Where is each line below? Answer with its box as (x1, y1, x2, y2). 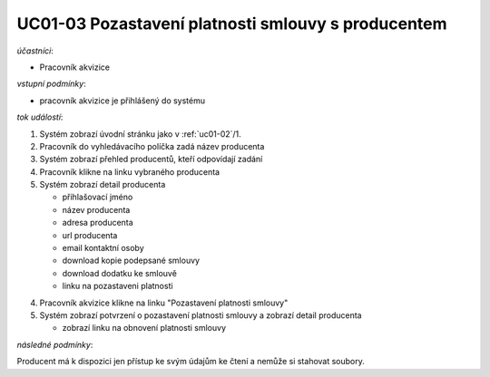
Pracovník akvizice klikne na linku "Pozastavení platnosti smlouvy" (39, 297, 289, 308)
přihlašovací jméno (62, 191, 133, 203)
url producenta (62, 229, 118, 240)
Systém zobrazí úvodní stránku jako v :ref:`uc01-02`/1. (39, 128, 242, 140)
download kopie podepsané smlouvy (62, 255, 200, 266)
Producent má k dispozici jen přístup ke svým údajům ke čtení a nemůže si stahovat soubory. (16, 356, 365, 367)
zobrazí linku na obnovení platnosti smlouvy (62, 323, 227, 333)
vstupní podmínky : (16, 78, 86, 90)
